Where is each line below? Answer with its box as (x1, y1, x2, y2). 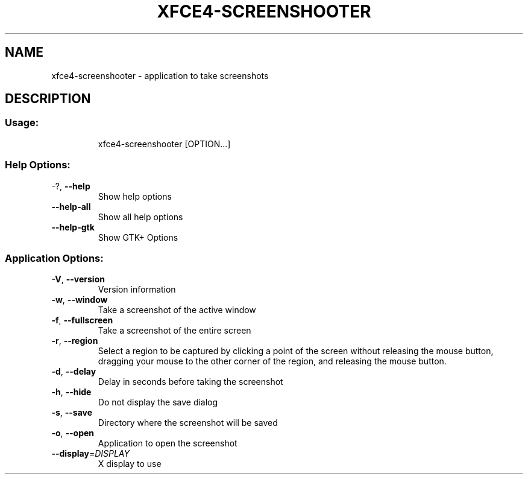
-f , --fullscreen (51, 315, 113, 326)
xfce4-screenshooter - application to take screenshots (51, 70, 269, 81)
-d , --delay (51, 366, 96, 377)
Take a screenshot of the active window (98, 305, 256, 316)
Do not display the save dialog (98, 397, 218, 408)
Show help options (98, 191, 172, 201)
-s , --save (51, 407, 93, 418)
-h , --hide (51, 387, 92, 398)
